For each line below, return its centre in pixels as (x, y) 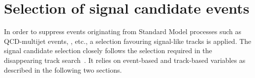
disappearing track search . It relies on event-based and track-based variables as (125, 60)
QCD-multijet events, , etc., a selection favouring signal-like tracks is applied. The (128, 41)
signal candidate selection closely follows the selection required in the (108, 50)
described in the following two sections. (63, 69)
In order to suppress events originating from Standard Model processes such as (123, 31)
